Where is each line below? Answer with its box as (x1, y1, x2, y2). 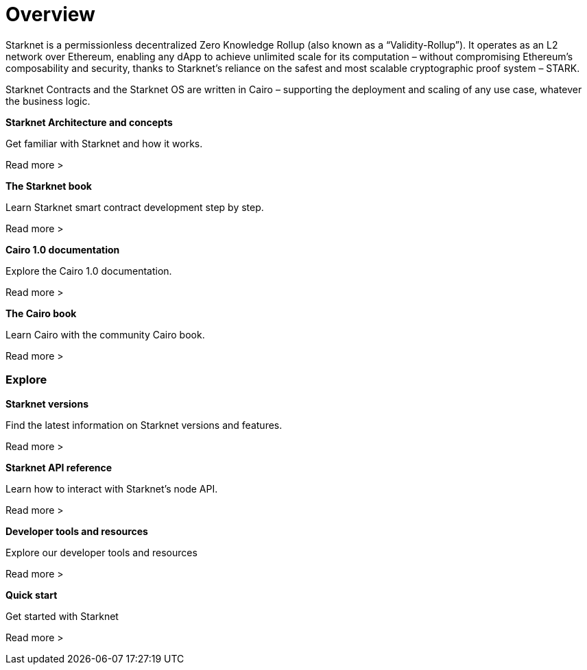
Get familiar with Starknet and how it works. (5, 137, 203, 149)
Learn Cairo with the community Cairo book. (5, 328, 205, 340)
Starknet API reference (5, 461, 112, 473)
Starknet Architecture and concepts (5, 116, 173, 128)
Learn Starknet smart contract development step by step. (5, 201, 264, 213)
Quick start (5, 588, 58, 601)
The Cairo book (5, 307, 77, 319)
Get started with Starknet (5, 610, 119, 622)
